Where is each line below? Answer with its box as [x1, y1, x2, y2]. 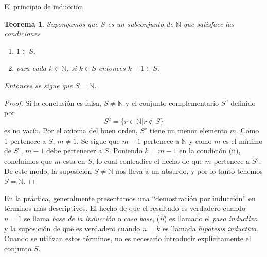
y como [189, 135, 212, 146]
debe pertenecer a [46, 145, 102, 156]
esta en [63, 155, 85, 166]
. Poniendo [109, 145, 143, 156]
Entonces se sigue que [4, 80, 73, 90]
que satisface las [183, 18, 234, 29]
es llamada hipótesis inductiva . [163, 223, 258, 233]
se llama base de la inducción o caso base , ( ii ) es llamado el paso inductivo [24, 213, 258, 223]
